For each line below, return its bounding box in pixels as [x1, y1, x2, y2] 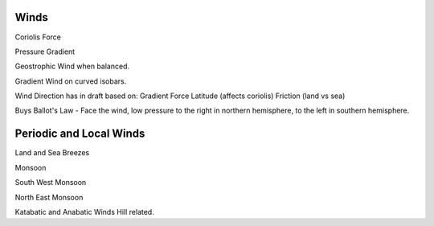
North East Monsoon [14, 192, 84, 202]
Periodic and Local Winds [14, 127, 145, 141]
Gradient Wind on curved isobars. [14, 76, 127, 86]
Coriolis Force [14, 32, 62, 42]
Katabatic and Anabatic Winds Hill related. [14, 207, 154, 216]
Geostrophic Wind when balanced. [14, 61, 130, 72]
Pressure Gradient [14, 47, 76, 56]
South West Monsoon [14, 178, 87, 187]
